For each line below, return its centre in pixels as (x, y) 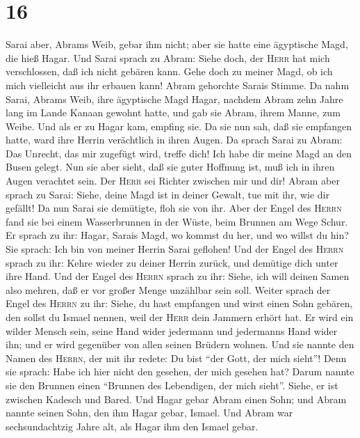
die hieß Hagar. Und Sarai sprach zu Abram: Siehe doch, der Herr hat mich (168, 57)
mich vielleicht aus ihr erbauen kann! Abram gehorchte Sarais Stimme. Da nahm (178, 85)
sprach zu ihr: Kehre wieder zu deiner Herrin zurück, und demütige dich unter (172, 262)
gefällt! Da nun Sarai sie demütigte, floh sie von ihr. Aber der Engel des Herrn (174, 208)
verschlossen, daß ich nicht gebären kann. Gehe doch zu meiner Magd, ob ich (169, 71)
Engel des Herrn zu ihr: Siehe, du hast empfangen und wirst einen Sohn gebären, (179, 303)
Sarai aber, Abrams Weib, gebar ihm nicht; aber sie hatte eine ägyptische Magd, (177, 44)
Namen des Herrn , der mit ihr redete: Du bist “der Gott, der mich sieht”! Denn (176, 358)
